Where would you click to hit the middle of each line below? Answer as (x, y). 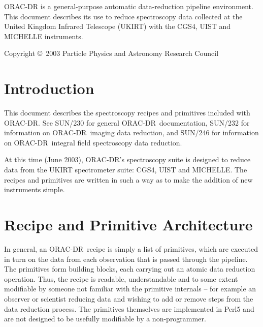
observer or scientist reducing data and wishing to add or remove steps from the (129, 298)
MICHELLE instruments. (44, 36)
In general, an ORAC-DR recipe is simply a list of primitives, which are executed (131, 248)
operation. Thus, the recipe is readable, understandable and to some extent (121, 278)
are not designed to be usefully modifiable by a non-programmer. (105, 319)
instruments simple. (35, 189)
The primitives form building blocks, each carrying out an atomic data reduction (130, 269)
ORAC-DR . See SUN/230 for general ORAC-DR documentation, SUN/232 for (127, 122)
